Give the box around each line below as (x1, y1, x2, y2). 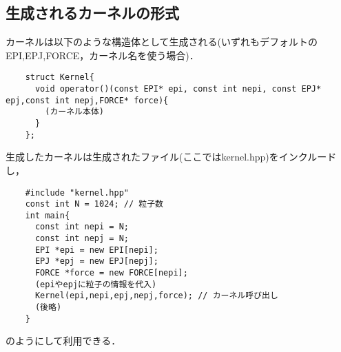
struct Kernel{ (25, 72, 94, 83)
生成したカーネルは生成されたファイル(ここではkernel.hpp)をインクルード (6, 149, 337, 164)
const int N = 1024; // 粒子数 (25, 199, 163, 209)
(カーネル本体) (45, 107, 104, 117)
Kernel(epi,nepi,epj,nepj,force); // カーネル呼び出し (34, 291, 278, 301)
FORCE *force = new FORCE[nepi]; (34, 268, 188, 278)
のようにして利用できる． (6, 333, 121, 348)
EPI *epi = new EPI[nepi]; (34, 245, 158, 255)
